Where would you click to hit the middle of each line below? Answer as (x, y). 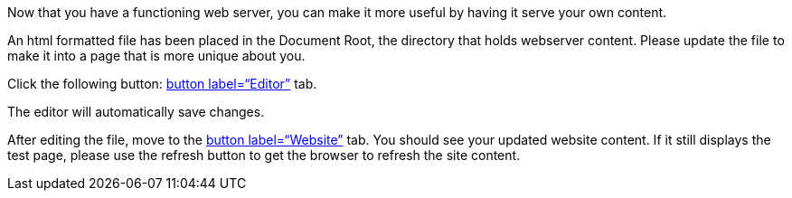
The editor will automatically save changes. (136, 112)
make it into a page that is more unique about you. (156, 56)
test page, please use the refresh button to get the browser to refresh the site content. (264, 155)
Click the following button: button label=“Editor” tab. (162, 84)
